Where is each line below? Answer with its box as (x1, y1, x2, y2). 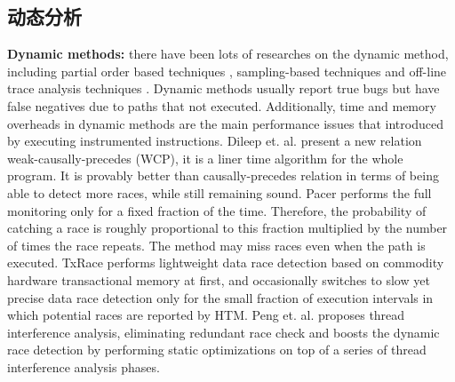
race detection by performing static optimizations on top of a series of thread (7, 340, 427, 359)
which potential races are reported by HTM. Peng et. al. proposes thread (7, 306, 405, 324)
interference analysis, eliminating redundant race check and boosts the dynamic (7, 322, 440, 341)
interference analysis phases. (7, 357, 160, 376)
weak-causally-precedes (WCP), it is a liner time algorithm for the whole (7, 148, 403, 167)
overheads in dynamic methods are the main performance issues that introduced (7, 114, 443, 132)
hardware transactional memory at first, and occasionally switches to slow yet (7, 270, 430, 289)
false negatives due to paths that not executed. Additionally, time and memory (7, 96, 436, 115)
